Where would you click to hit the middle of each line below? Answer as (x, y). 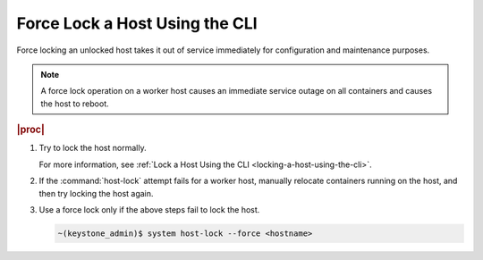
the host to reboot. (75, 104)
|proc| (30, 130)
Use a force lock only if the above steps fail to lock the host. (149, 209)
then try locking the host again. (96, 193)
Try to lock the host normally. (93, 148)
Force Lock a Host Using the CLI (137, 23)
